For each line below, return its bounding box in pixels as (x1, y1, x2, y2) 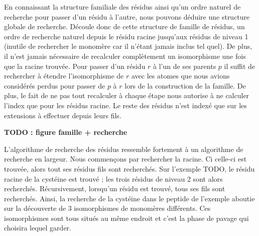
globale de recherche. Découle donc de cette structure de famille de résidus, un (4, 21, 245, 32)
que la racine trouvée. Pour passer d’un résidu (4, 60, 146, 71)
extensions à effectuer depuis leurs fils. (4, 110, 121, 120)
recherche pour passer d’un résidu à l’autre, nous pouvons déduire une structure (4, 11, 250, 22)
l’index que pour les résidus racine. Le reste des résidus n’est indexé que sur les (4, 100, 247, 110)
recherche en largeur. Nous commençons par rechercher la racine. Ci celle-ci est (4, 153, 247, 164)
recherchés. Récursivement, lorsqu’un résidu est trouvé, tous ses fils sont (4, 183, 225, 194)
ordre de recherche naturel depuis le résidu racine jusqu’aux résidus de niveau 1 (4, 31, 248, 41)
